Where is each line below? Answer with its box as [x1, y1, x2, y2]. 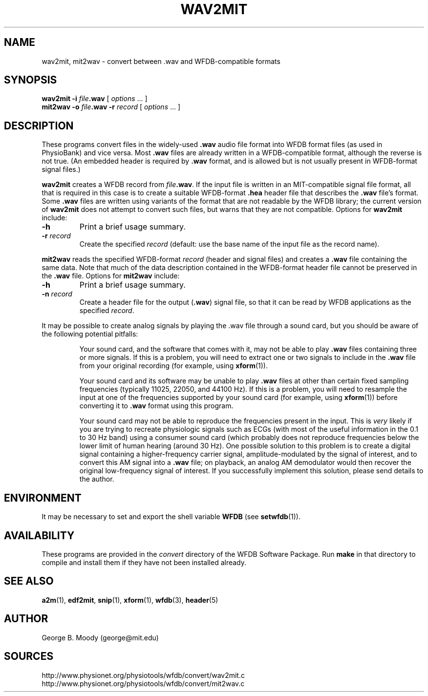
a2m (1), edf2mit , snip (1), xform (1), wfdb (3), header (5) [42, 595, 218, 604]
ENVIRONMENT [4, 491, 82, 504]
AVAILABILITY [4, 529, 75, 542]
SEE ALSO [4, 575, 54, 588]
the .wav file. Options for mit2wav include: [42, 272, 180, 280]
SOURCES [4, 650, 54, 663]
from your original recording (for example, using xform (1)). [79, 361, 268, 370]
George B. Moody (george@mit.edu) [42, 633, 159, 642]
